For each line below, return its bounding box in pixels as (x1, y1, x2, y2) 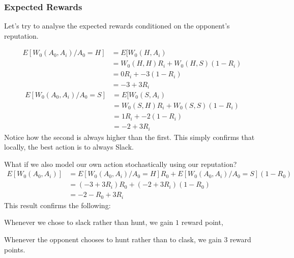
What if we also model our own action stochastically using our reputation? (4, 158, 237, 169)
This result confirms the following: (4, 199, 111, 210)
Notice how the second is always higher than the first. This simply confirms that (4, 131, 255, 142)
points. (4, 244, 25, 254)
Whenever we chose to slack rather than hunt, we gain (4, 217, 173, 227)
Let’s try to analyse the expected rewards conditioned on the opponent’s (4, 20, 230, 31)
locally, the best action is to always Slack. (4, 141, 134, 152)
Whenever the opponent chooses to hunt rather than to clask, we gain (4, 234, 222, 245)
